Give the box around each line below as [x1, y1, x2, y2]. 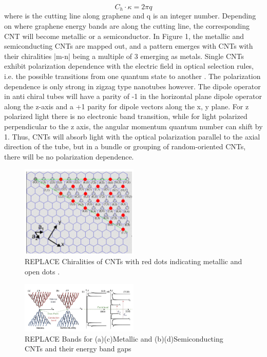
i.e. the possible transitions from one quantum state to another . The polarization [4, 71, 261, 82]
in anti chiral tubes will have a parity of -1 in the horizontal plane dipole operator [4, 91, 262, 102]
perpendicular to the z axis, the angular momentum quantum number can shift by [4, 121, 263, 131]
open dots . [25, 266, 60, 276]
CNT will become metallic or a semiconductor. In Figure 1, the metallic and [4, 30, 244, 41]
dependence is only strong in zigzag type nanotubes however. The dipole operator [4, 81, 261, 91]
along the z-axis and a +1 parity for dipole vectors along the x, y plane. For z [4, 101, 249, 111]
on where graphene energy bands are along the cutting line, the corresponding [4, 21, 250, 31]
